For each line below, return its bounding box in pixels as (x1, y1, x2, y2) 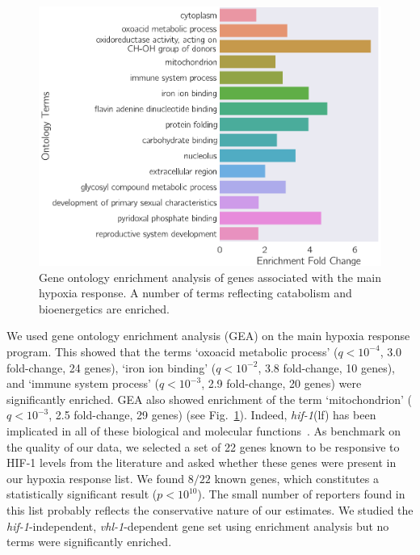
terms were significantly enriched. (6, 533, 172, 550)
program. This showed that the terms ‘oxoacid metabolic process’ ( (6, 343, 338, 359)
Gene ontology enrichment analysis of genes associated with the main (39, 268, 381, 285)
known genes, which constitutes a (214, 469, 379, 486)
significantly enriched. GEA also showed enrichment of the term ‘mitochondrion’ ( (6, 390, 412, 407)
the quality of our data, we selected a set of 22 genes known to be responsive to (6, 438, 400, 455)
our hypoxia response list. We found (6, 469, 185, 486)
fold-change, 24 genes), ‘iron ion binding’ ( (6, 359, 216, 376)
